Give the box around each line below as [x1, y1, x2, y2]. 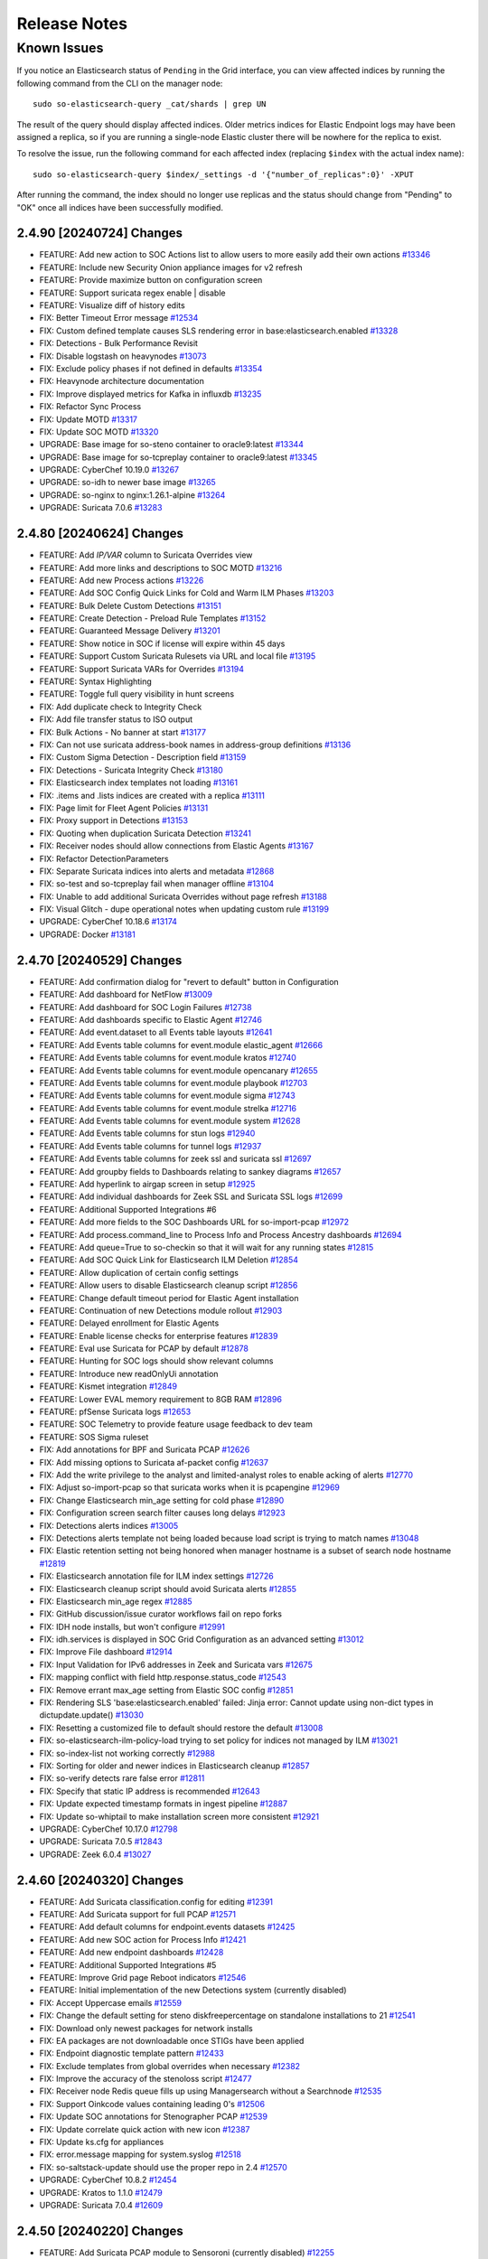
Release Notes [16, 14, 128, 33]
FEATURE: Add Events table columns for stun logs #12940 [39, 1128, 256, 1139]
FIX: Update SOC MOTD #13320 [39, 426, 159, 437]
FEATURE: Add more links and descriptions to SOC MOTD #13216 [39, 562, 283, 573]
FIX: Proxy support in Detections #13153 [39, 815, 189, 826]
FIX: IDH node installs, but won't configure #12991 [39, 1621, 226, 1632]
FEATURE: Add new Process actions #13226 [39, 575, 204, 586]
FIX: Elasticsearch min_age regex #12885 [39, 1596, 193, 1607]
